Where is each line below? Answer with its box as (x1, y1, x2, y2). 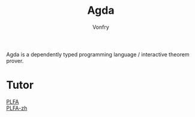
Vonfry (92, 23, 110, 31)
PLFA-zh (6, 104, 28, 112)
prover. (6, 57, 24, 64)
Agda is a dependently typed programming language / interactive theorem (6, 50, 190, 58)
